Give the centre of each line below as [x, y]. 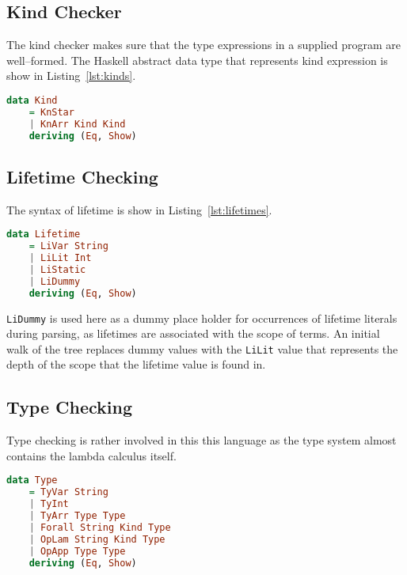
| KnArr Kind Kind [77, 124]
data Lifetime [44, 235]
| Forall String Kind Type [100, 527]
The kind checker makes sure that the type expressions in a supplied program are [204, 45]
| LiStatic [57, 269]
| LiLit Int [60, 258]
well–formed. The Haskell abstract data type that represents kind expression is [197, 60]
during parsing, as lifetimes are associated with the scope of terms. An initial [193, 333]
